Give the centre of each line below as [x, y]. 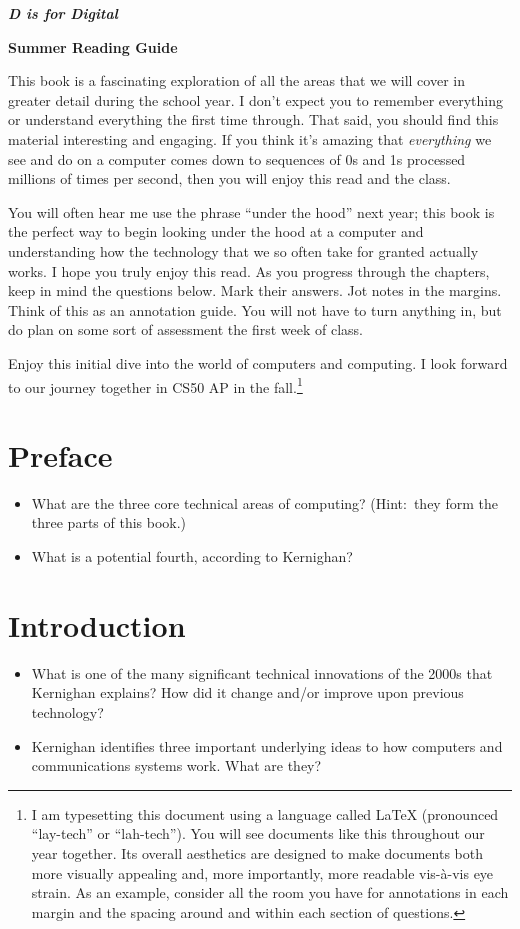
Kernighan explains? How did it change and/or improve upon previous [247, 692]
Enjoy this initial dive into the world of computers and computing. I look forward [258, 362]
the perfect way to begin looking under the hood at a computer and [216, 231]
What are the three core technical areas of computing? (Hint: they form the [264, 502]
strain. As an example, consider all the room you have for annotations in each [270, 892]
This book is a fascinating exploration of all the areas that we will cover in [236, 80]
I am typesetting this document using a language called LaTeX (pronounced [265, 813]
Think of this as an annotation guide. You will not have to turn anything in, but [255, 309]
